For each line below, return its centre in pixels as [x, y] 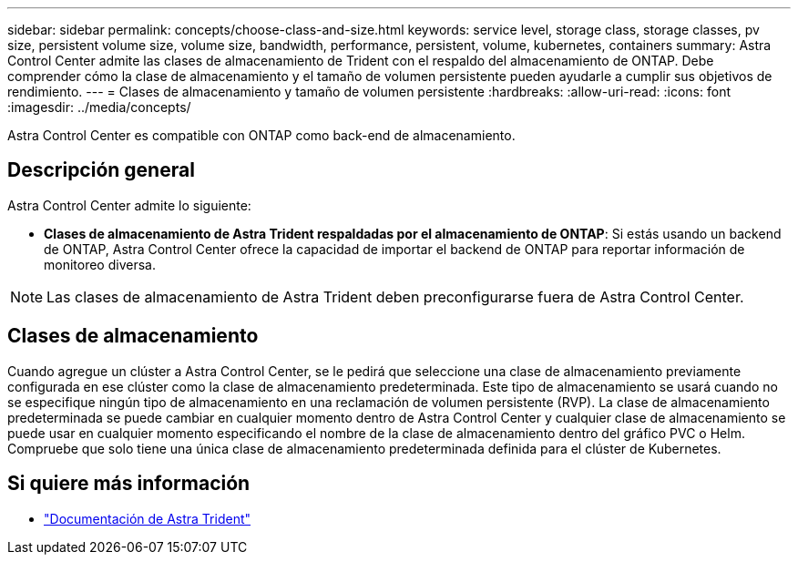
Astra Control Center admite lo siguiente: [129, 205]
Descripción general [101, 170]
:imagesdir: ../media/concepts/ [99, 107]
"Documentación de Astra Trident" [148, 518]
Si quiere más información [129, 484]
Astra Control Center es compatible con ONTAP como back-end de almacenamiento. [261, 135]
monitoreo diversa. [100, 264]
